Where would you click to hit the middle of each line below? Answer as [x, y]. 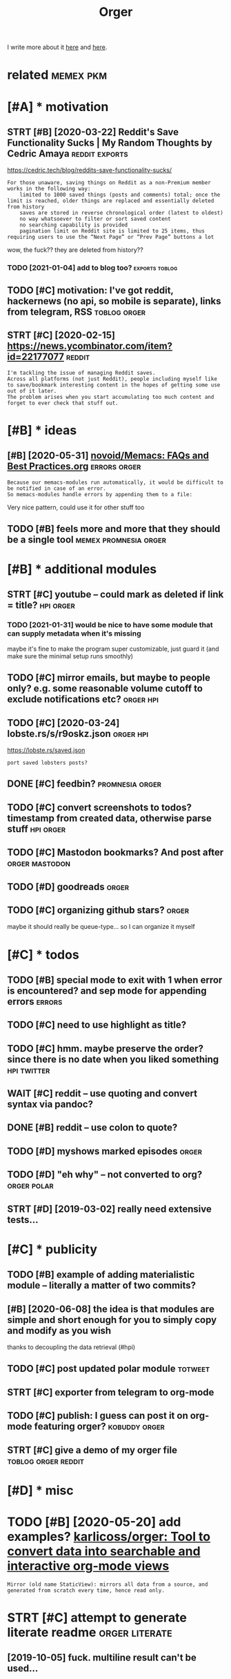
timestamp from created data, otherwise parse [110, 818]
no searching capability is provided [74, 225]
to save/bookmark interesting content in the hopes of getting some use [114, 385]
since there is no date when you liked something [113, 1059]
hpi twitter [29, 1070]
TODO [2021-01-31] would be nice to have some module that [110, 625]
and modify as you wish [59, 1330]
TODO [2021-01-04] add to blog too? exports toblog [92, 268]
